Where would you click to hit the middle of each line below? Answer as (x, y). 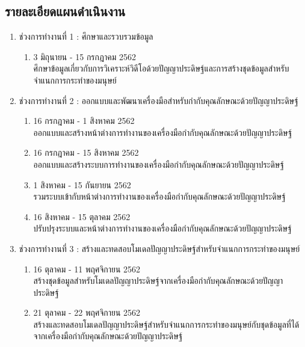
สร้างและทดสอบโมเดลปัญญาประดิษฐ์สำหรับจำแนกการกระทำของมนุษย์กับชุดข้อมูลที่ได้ (166, 324)
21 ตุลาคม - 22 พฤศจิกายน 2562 (87, 312)
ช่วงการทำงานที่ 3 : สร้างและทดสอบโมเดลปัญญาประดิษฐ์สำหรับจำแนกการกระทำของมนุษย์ (159, 248)
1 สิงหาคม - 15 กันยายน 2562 (82, 184)
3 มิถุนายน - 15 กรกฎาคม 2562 (85, 56)
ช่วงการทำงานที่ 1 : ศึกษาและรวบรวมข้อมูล (86, 36)
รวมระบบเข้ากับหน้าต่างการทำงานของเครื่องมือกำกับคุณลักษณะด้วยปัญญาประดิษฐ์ (159, 196)
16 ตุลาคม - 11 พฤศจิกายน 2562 (87, 269)
